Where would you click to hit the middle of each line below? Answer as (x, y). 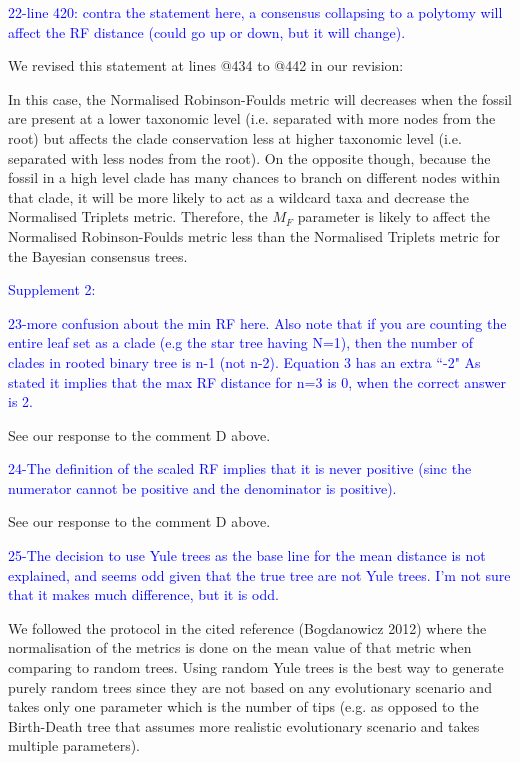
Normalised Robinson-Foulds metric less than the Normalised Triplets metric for (254, 235)
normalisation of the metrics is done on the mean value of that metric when (240, 647)
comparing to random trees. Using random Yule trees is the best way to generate (256, 667)
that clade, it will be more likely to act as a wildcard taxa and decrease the (239, 196)
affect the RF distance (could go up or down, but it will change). (207, 31)
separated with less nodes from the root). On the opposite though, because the (249, 157)
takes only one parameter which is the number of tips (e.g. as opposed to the (243, 706)
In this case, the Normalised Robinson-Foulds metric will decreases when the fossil (260, 98)
